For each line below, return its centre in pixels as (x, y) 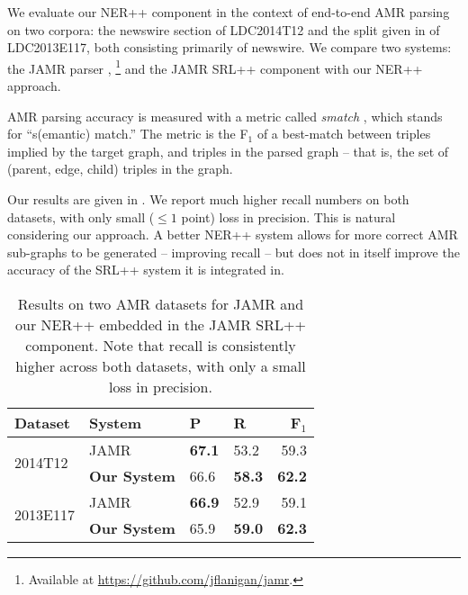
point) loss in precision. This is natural (288, 216)
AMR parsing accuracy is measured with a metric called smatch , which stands (225, 116)
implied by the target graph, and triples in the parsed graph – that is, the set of (228, 151)
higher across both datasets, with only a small (161, 365)
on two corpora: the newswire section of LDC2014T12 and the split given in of (224, 29)
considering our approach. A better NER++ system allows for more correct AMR (233, 234)
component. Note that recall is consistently (161, 345)
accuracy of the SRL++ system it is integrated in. (146, 270)
